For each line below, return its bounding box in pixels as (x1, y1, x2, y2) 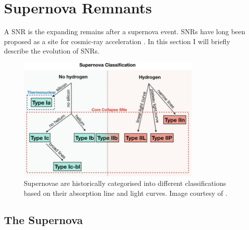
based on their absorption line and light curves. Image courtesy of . (24, 187, 228, 198)
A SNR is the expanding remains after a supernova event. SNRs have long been (4, 26, 246, 37)
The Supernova (4, 212, 83, 227)
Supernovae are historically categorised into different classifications (24, 178, 226, 188)
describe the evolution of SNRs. (4, 46, 100, 56)
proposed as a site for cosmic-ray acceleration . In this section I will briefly (4, 36, 230, 46)
